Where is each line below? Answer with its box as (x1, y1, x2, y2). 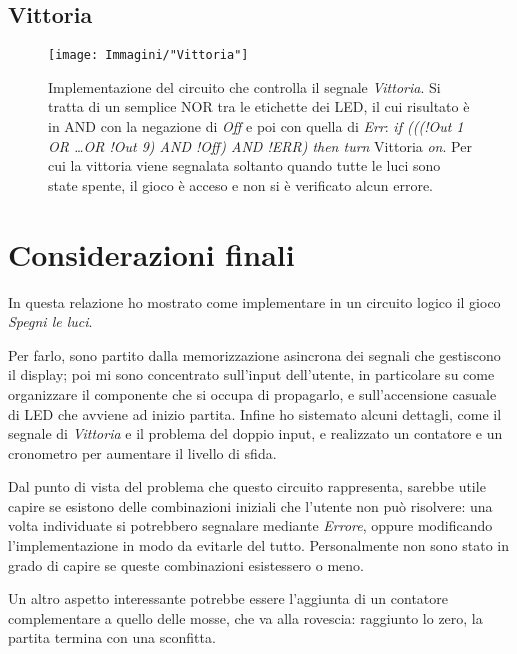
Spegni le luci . (8, 311, 93, 332)
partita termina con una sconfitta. (8, 627, 216, 648)
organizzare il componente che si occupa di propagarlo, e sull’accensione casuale (8, 383, 497, 404)
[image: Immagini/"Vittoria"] (48, 48, 249, 63)
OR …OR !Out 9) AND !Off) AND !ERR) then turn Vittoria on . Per (48, 135, 472, 156)
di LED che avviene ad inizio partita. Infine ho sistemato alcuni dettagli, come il (8, 403, 502, 424)
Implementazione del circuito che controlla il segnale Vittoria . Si (48, 76, 441, 97)
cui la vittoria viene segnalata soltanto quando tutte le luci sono (48, 155, 441, 176)
